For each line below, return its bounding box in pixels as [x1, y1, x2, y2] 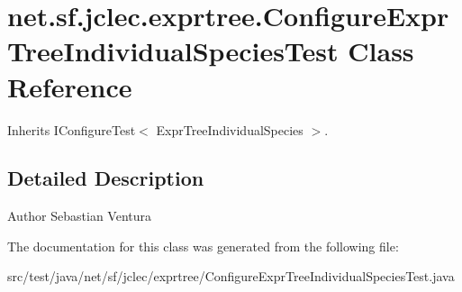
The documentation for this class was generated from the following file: [7, 236, 399, 255]
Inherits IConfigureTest [7, 120, 136, 139]
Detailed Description [7, 164, 204, 192]
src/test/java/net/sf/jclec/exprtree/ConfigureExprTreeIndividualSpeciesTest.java [7, 267, 455, 286]
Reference [7, 68, 132, 105]
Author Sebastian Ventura [7, 206, 152, 225]
